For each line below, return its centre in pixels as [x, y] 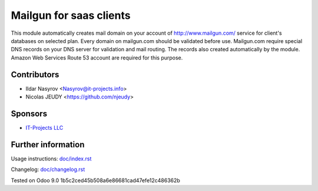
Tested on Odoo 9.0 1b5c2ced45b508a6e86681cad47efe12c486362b [96, 180]
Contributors [35, 75]
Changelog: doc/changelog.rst [48, 169]
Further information [48, 144]
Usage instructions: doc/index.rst [51, 159]
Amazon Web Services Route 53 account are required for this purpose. [97, 57]
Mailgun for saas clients [71, 15]
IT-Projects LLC [44, 127]
